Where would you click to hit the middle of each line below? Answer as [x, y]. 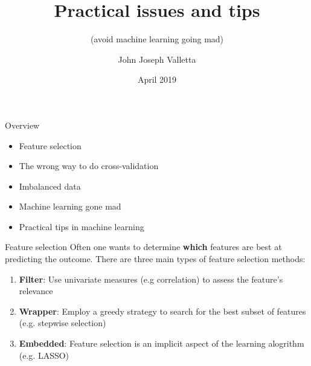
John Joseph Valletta [157, 59]
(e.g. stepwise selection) [63, 323]
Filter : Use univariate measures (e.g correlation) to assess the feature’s [151, 279]
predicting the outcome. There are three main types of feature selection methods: [155, 259]
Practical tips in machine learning [82, 226]
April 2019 [157, 79]
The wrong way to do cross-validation [89, 166]
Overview [22, 125]
